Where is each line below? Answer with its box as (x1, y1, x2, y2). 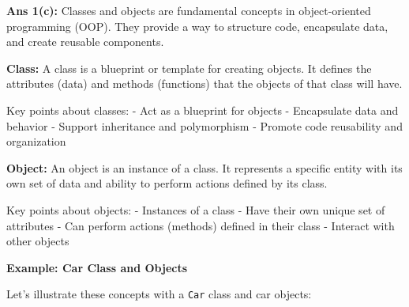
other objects (6, 233, 69, 249)
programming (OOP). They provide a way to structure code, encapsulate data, (6, 17, 388, 34)
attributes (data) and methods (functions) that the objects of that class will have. (6, 75, 403, 92)
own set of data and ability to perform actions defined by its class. (6, 175, 328, 191)
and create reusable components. (6, 33, 164, 50)
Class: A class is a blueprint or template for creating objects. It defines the (6, 59, 372, 76)
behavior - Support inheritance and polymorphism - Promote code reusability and (6, 117, 403, 134)
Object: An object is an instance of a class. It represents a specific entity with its (6, 159, 403, 176)
